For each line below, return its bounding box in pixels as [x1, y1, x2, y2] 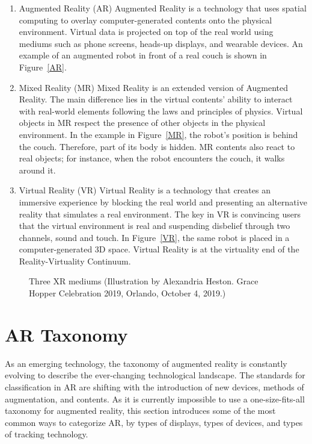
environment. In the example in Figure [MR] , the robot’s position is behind [19, 128, 298, 140]
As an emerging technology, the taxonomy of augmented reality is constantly [5, 357, 287, 369]
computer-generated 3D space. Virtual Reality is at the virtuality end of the [19, 243, 299, 255]
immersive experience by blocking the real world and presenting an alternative [19, 195, 307, 208]
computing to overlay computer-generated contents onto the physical [19, 13, 272, 26]
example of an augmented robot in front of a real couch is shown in [19, 49, 267, 61]
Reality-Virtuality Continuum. [19, 254, 131, 267]
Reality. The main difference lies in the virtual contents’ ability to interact [19, 93, 293, 105]
